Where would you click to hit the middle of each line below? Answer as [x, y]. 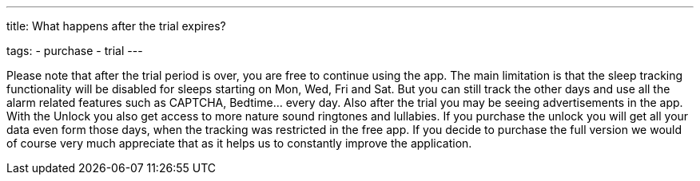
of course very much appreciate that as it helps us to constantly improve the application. [239, 143]
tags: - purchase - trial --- [75, 51]
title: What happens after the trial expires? [116, 26]
